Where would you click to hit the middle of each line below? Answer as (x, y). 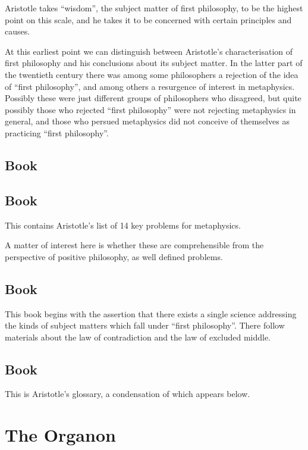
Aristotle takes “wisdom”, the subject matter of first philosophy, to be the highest (154, 8)
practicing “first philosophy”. (57, 132)
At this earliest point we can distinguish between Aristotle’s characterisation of (149, 51)
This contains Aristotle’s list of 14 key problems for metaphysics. (123, 225)
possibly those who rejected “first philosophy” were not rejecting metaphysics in (150, 109)
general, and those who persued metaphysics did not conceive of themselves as (147, 121)
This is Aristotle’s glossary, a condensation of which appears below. (128, 394)
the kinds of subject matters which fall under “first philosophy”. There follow (145, 325)
